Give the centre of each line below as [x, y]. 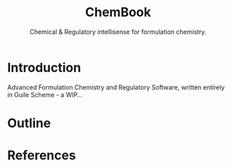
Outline [29, 123]
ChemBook [118, 12]
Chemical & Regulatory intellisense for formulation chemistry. [118, 32]
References [41, 155]
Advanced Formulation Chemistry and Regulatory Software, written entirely [116, 87]
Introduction [44, 67]
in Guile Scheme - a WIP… [45, 94]
